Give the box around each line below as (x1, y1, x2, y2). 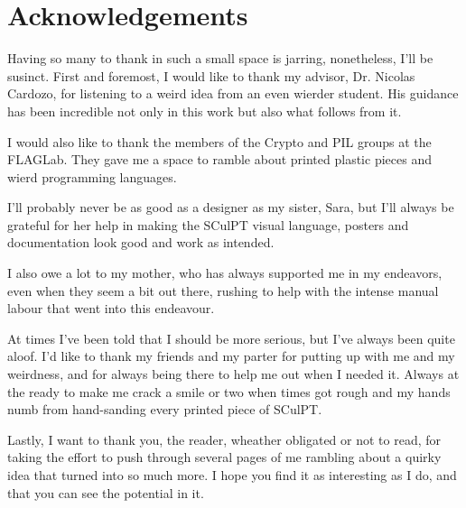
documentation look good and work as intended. (7, 233, 275, 252)
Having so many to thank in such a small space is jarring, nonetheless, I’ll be (7, 49, 433, 68)
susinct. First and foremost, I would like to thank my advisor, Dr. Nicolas (7, 66, 415, 85)
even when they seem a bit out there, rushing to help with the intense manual (7, 281, 439, 300)
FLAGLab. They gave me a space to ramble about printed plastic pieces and (7, 150, 432, 169)
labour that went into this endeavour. (7, 299, 215, 318)
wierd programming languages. (7, 167, 177, 186)
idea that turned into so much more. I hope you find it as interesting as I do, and (7, 466, 457, 484)
